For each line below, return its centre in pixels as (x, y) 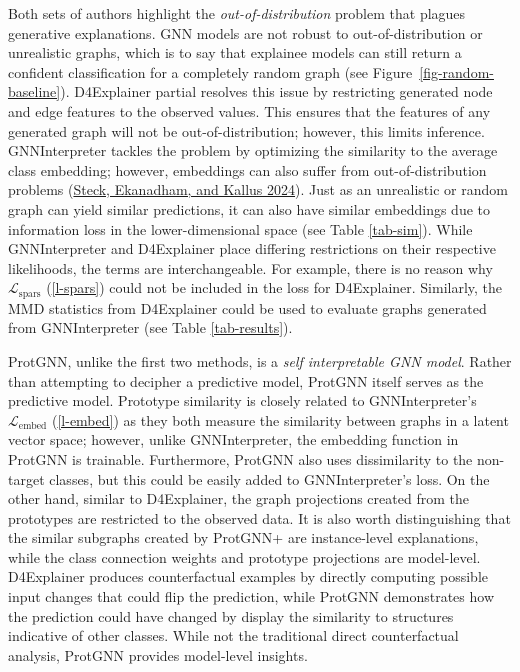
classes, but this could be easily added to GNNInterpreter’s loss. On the (269, 478)
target (26, 478)
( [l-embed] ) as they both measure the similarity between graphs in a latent (280, 419)
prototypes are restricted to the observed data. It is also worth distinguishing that (259, 517)
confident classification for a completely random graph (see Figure (210, 71)
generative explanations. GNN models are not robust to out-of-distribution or (245, 32)
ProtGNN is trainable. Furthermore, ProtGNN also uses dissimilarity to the (240, 458)
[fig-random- (456, 71)
